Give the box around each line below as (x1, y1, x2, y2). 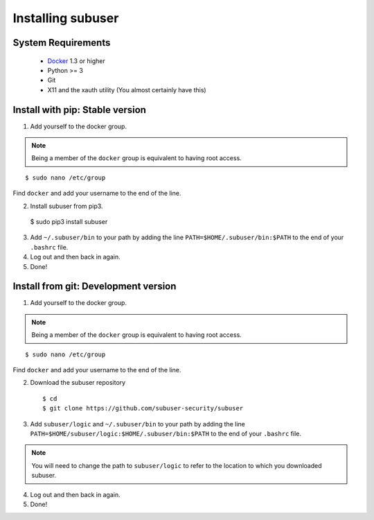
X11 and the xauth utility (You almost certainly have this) (47, 85, 207, 94)
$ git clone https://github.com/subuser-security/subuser (42, 404, 244, 413)
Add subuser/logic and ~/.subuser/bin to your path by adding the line (30, 419, 245, 428)
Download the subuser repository (30, 379, 126, 387)
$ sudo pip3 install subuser (30, 217, 108, 225)
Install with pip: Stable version (12, 104, 147, 116)
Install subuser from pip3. (30, 202, 103, 210)
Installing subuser (12, 10, 119, 26)
